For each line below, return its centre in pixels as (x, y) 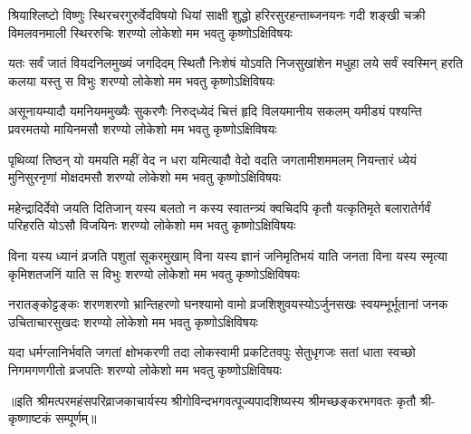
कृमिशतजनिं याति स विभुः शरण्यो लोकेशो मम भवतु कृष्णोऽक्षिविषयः (154, 273)
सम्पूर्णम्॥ (76, 418)
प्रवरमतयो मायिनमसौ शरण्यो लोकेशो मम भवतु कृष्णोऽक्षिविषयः (143, 128)
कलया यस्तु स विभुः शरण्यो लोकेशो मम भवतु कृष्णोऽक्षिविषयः (142, 80)
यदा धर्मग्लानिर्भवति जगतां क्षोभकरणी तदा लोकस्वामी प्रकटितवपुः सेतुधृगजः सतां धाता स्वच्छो (212, 352)
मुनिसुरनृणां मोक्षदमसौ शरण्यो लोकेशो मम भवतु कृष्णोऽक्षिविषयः (144, 177)
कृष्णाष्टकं (30, 418)
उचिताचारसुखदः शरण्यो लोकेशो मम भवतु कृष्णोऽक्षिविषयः (133, 321)
